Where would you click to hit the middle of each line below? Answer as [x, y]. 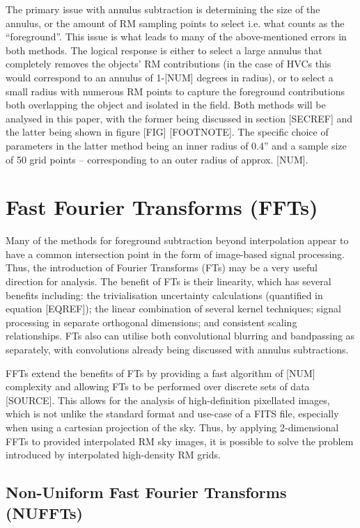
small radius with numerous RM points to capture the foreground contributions [175, 91]
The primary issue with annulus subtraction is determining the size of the [163, 9]
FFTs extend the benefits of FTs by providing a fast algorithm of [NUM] [161, 373]
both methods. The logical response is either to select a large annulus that [164, 50]
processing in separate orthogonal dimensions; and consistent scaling [151, 322]
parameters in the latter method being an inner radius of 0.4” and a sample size [176, 145]
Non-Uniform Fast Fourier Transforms [146, 492]
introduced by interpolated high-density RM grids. [113, 455]
